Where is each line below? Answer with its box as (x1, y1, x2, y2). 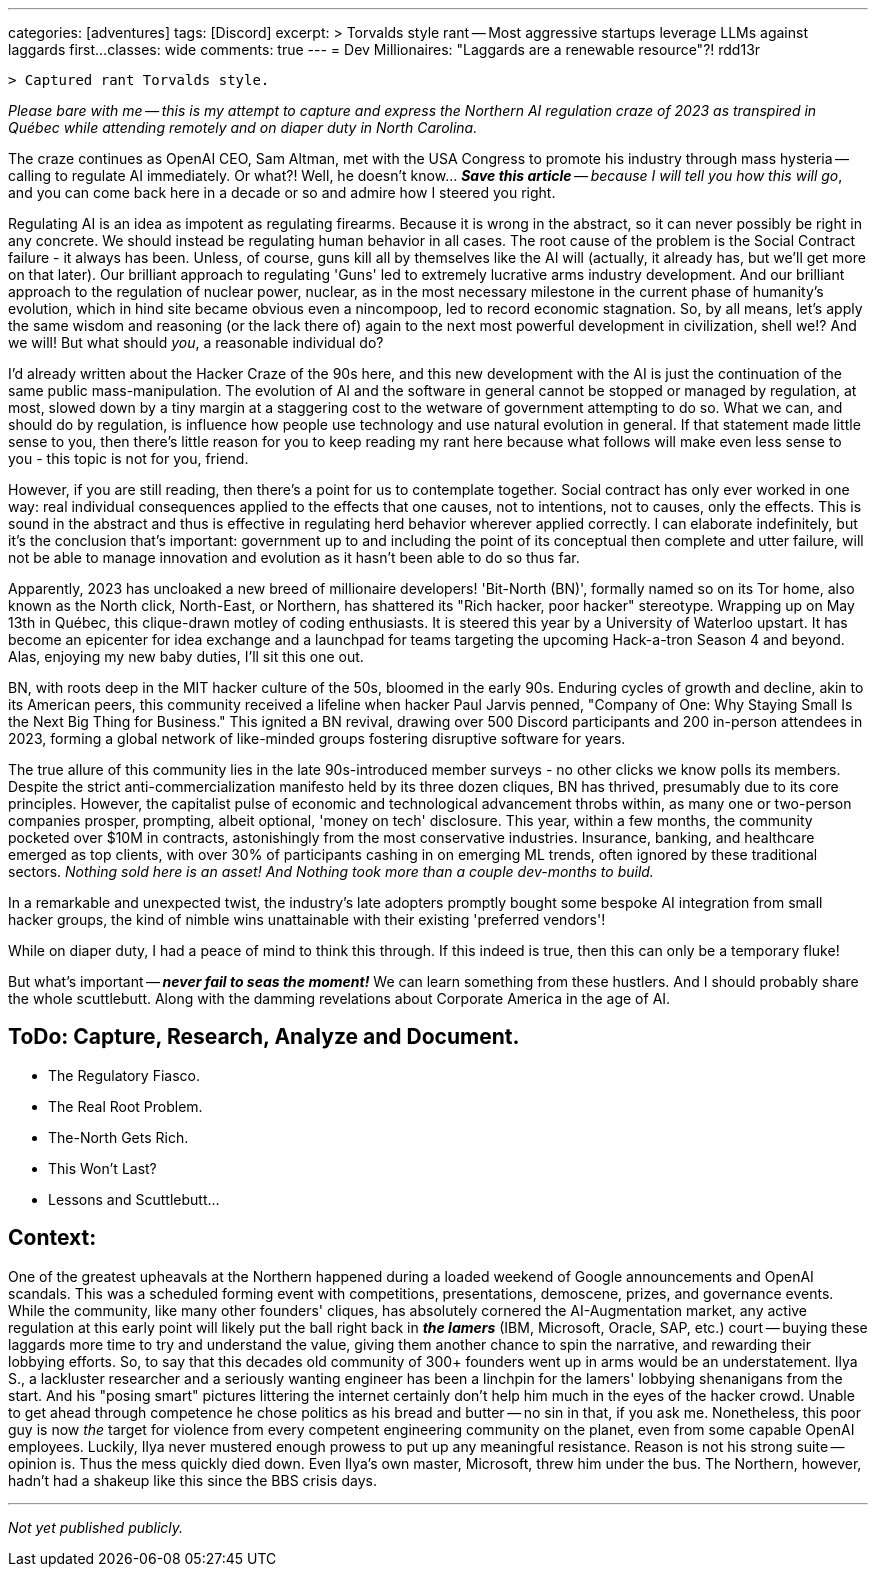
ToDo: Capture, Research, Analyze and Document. (8, 1024, 520, 1050)
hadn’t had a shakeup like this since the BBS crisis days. (8, 1471, 377, 1489)
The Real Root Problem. (48, 1097, 203, 1115)
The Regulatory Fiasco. (48, 1066, 200, 1084)
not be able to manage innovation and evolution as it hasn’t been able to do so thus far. (8, 549, 580, 566)
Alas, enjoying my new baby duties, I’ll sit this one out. (8, 648, 364, 665)
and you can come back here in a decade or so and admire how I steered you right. (8, 184, 556, 201)
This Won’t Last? (48, 1159, 157, 1177)
